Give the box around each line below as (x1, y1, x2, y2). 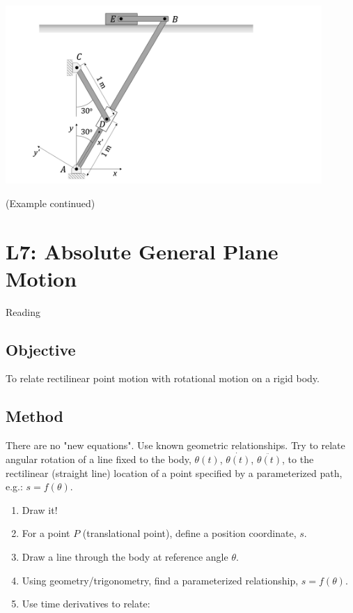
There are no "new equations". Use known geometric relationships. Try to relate (6, 438, 345, 453)
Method (6, 405, 63, 427)
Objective (6, 338, 76, 360)
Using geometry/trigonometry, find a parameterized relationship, (22, 573, 299, 587)
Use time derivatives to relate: (22, 596, 150, 611)
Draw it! (22, 502, 58, 517)
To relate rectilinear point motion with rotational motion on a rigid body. (6, 371, 320, 386)
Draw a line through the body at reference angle (22, 550, 228, 564)
